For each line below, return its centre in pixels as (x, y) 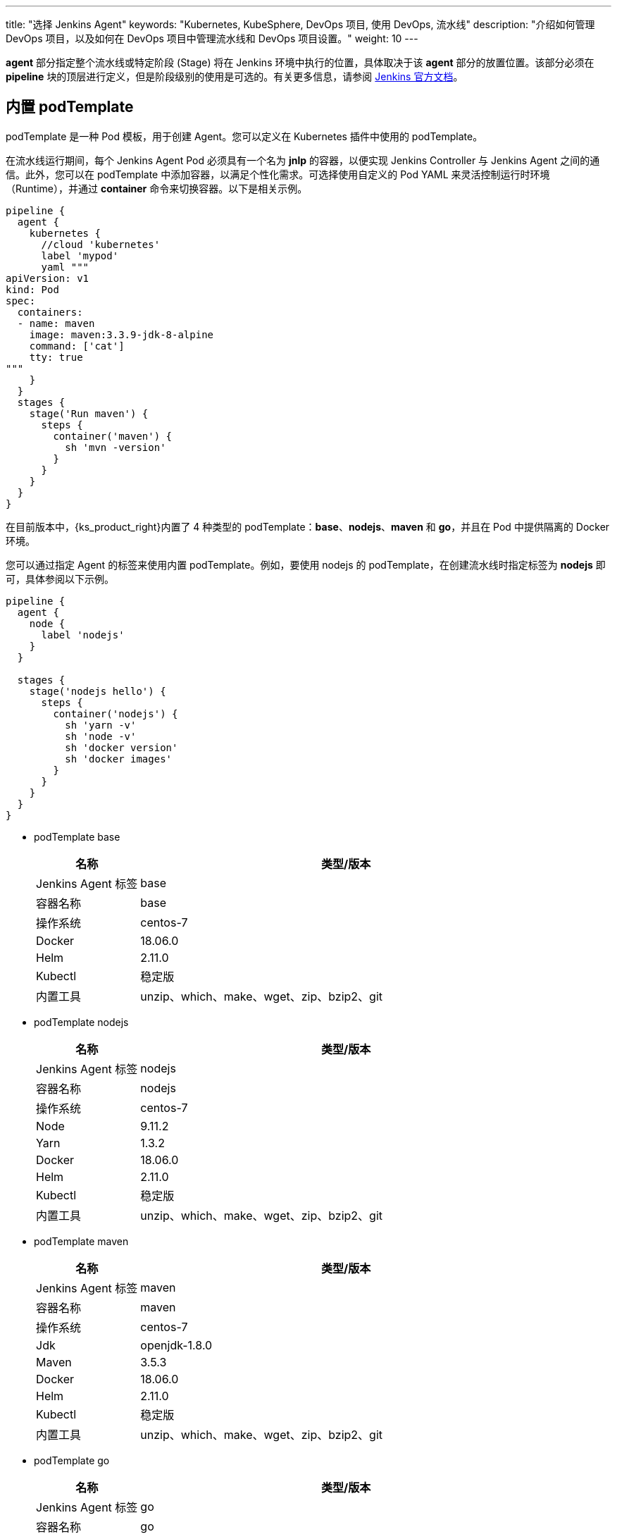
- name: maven (56, 323)
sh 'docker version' (121, 747)
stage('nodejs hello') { (98, 691)
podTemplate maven (81, 1241)
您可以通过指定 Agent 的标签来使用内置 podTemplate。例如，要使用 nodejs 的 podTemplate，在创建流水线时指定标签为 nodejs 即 (306, 564)
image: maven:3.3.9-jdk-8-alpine (121, 334)
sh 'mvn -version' (116, 447)
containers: (50, 312)
